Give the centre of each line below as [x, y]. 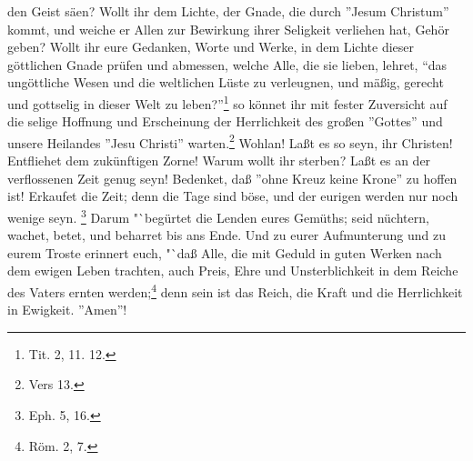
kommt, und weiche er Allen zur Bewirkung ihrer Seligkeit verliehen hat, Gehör [228, 29]
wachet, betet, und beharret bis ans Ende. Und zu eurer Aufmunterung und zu [227, 235]
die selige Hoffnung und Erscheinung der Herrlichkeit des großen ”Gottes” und [225, 121]
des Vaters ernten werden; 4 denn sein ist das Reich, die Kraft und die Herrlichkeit [235, 290]
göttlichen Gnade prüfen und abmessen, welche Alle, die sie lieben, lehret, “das [227, 64]
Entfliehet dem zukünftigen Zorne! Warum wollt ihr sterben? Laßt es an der [219, 160]
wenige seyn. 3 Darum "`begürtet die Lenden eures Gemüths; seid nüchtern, [218, 215]
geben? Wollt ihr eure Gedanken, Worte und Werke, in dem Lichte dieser [211, 47]
